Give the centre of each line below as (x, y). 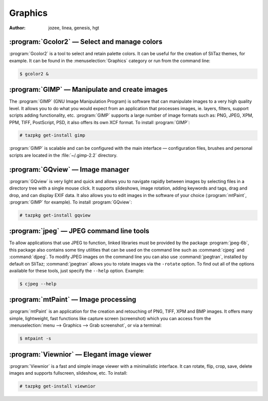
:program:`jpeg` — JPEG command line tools (79, 231)
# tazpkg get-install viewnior (58, 386)
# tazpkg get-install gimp (52, 135)
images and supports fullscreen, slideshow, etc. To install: (68, 373)
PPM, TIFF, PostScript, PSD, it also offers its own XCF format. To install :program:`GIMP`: (100, 122)
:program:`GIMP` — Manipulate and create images (89, 90)
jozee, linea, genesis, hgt (74, 28)
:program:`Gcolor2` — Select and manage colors (86, 42)
